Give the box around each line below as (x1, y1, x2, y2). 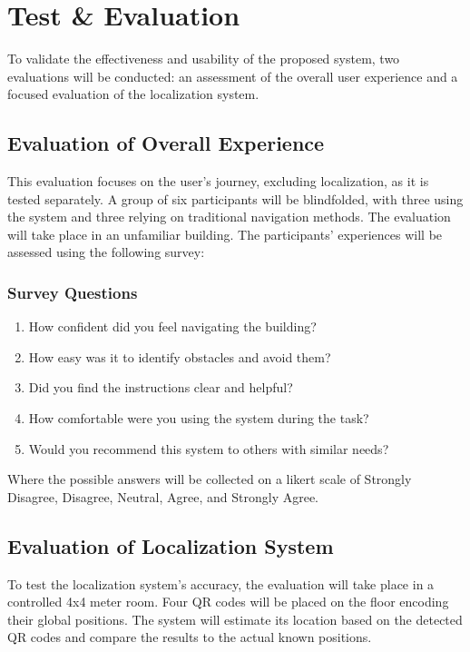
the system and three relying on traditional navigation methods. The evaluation (7, 207, 451, 226)
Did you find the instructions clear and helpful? (28, 378, 293, 397)
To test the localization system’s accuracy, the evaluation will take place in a (7, 574, 435, 593)
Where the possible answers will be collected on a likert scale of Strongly (7, 469, 412, 489)
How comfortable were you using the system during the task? (28, 409, 369, 428)
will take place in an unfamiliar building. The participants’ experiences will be (7, 224, 443, 243)
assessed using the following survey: (7, 242, 205, 262)
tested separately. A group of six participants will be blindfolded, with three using (7, 189, 464, 208)
